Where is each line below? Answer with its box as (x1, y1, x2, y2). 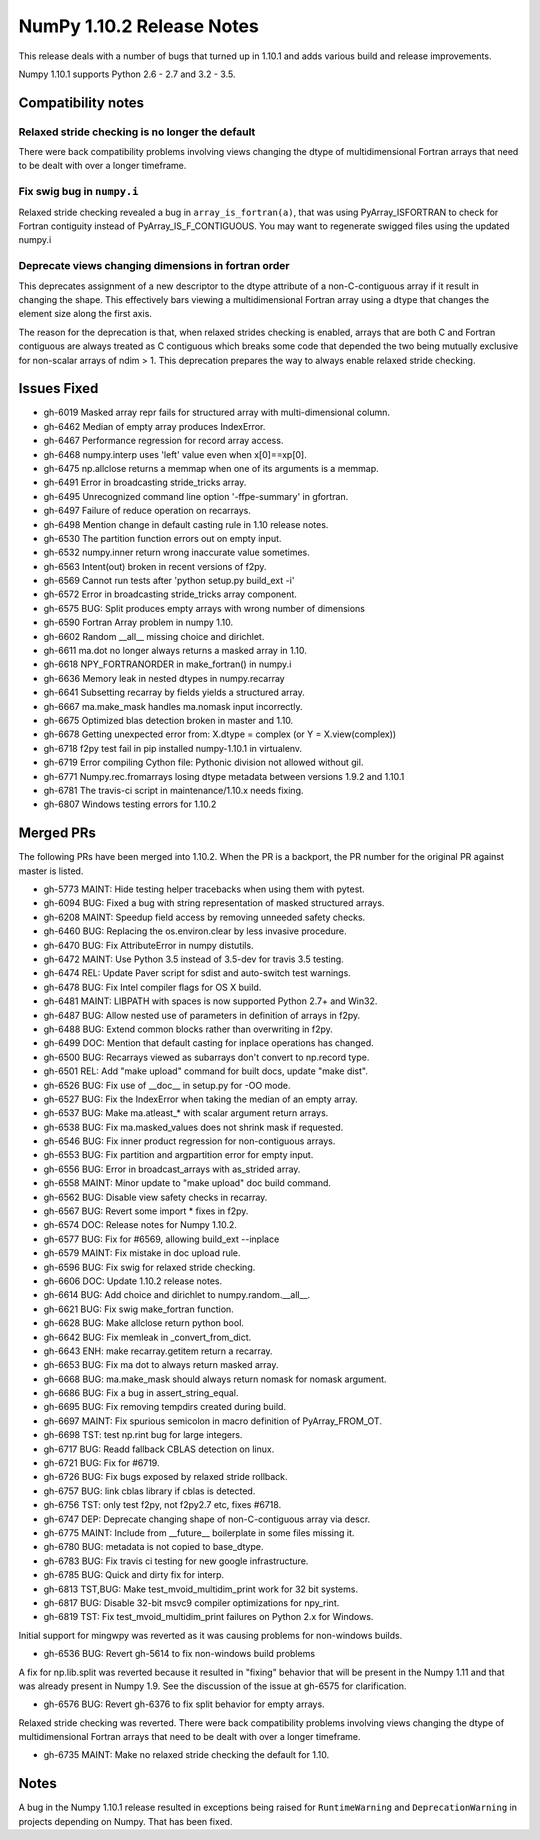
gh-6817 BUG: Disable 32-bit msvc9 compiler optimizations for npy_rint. (43, 1596, 340, 1609)
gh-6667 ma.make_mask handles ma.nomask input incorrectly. (43, 700, 303, 712)
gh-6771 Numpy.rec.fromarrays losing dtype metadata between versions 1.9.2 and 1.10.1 (43, 770, 405, 782)
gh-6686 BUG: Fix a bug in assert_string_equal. (43, 1387, 239, 1399)
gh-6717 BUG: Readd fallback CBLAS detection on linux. (43, 1443, 275, 1455)
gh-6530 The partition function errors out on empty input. (43, 532, 282, 544)
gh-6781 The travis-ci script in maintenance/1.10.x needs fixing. (43, 784, 304, 796)
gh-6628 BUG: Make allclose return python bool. (43, 1317, 245, 1329)
